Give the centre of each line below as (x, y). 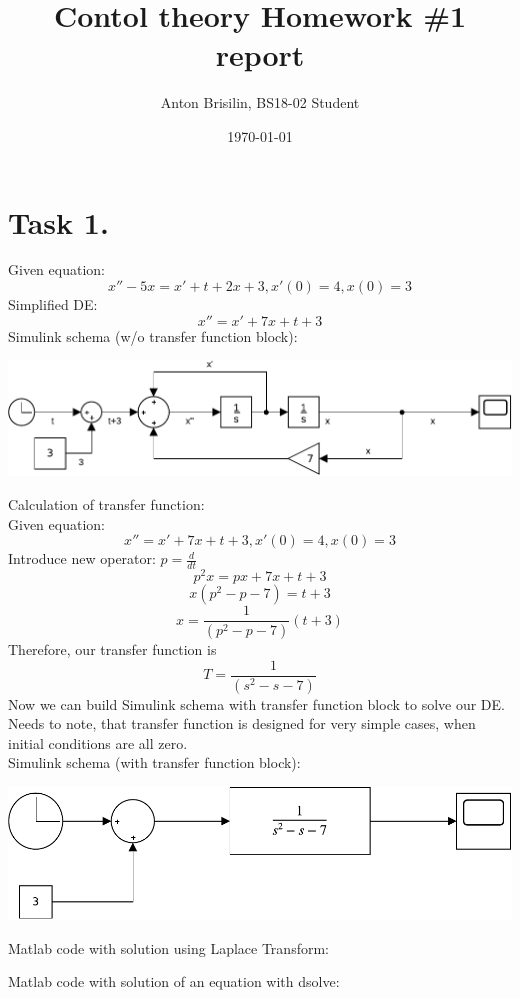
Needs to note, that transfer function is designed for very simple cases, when (242, 723)
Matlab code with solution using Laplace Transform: (168, 947)
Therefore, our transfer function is (112, 649)
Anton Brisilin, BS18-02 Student (260, 102)
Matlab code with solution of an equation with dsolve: (174, 981)
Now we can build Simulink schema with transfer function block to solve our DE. (256, 703)
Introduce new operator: (82, 558)
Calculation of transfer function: (106, 504)
